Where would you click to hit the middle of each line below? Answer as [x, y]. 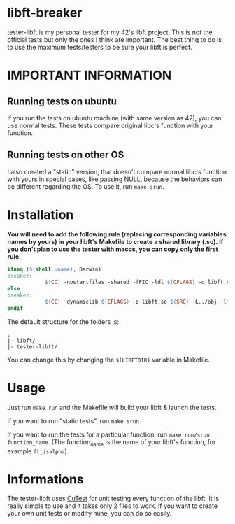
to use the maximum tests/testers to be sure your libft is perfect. [100, 47]
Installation [41, 214]
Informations [45, 479]
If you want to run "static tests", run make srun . [74, 420]
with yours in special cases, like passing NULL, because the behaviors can [115, 179]
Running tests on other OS [66, 155]
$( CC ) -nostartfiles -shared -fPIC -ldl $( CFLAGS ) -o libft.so [138, 282]
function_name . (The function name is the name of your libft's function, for [112, 442]
